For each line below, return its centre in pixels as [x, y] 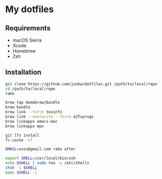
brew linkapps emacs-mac [31, 121]
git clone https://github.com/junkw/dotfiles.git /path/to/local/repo [81, 84]
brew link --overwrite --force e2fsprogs [50, 117]
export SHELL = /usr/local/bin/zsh [40, 158]
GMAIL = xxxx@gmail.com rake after [40, 149]
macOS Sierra [27, 40]
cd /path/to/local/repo [30, 89]
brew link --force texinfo [34, 112]
